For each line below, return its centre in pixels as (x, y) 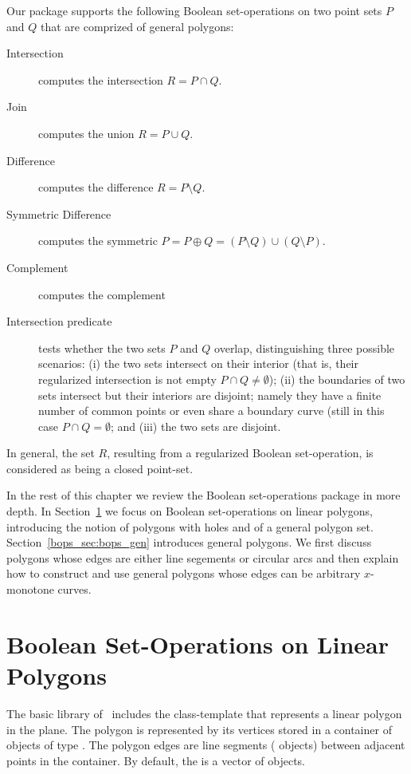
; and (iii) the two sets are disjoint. (196, 426)
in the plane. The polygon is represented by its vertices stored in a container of (199, 729)
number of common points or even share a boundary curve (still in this (211, 411)
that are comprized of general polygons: (137, 26)
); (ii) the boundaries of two (337, 379)
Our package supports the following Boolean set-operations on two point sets (194, 10)
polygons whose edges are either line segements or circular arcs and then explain (203, 557)
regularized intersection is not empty (127, 379)
